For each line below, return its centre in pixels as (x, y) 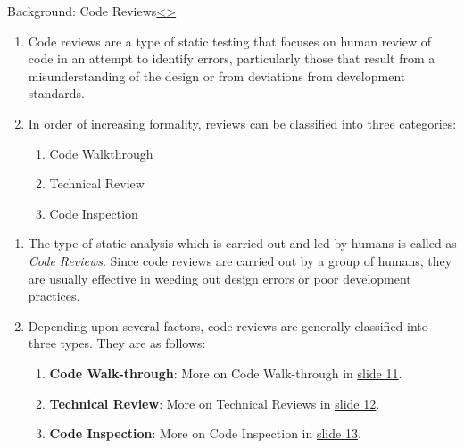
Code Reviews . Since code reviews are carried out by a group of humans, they (240, 260)
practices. (54, 296)
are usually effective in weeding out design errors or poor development (220, 278)
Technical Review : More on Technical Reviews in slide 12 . (215, 403)
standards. (57, 93)
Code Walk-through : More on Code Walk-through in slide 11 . (226, 373)
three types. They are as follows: (117, 343)
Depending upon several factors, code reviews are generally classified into (228, 325)
